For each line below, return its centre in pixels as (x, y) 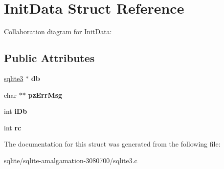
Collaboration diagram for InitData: (58, 32)
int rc (13, 127)
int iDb (16, 111)
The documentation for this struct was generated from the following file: (112, 144)
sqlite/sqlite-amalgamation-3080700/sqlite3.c (71, 160)
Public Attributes (49, 58)
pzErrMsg (45, 95)
